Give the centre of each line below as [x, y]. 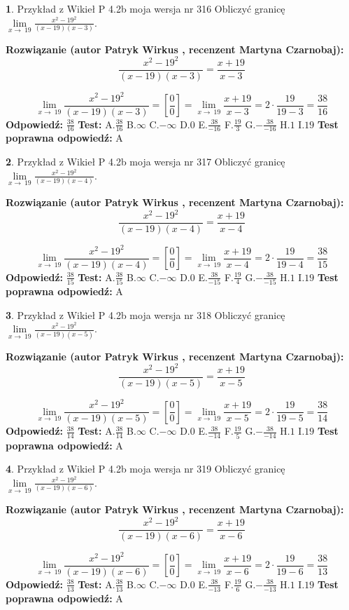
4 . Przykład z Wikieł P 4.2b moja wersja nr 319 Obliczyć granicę [145, 469]
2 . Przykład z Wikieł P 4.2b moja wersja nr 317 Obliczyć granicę [145, 162]
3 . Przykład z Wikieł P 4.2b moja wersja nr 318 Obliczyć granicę [145, 314]
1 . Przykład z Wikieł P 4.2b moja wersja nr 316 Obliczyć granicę [145, 8]
